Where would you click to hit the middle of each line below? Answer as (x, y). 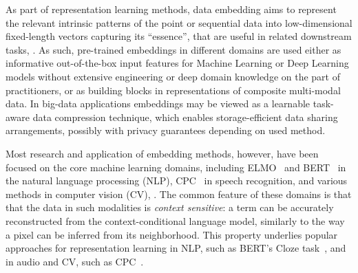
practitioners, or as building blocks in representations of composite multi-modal (173, 90)
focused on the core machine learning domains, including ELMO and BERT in (176, 167)
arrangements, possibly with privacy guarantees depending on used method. (166, 130)
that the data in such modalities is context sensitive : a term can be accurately (170, 207)
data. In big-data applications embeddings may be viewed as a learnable (158, 103)
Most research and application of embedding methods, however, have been (162, 153)
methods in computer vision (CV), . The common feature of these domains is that (179, 194)
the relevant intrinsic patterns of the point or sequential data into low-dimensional (179, 22)
